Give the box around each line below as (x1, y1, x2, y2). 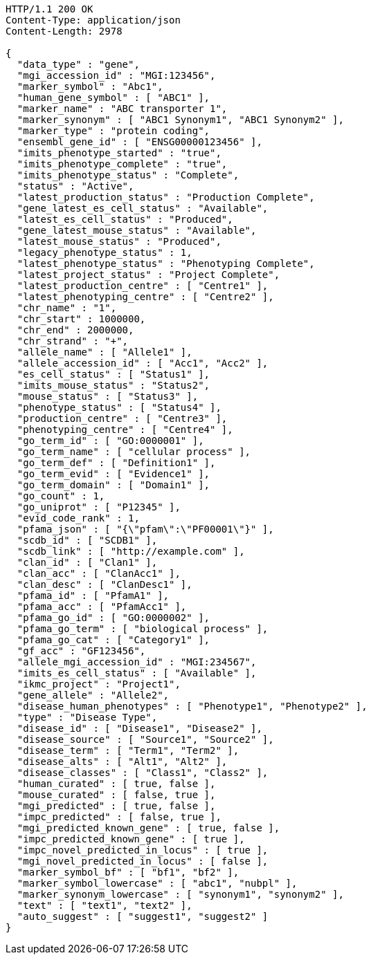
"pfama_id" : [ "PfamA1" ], (17, 590, 170, 601)
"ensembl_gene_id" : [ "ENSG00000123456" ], (17, 136, 262, 147)
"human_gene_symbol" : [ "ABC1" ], (17, 92, 210, 103)
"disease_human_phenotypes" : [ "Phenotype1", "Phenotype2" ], (17, 701, 368, 712)
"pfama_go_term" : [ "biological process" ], (17, 623, 269, 634)
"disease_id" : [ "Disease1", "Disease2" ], (17, 723, 262, 734)
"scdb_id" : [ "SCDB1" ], (17, 535, 158, 546)
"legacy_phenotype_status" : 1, (17, 247, 192, 258)
